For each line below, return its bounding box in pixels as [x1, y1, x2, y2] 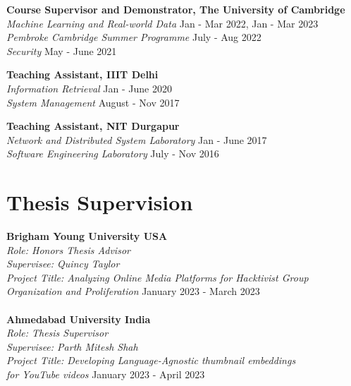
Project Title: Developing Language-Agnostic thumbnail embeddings [6, 353, 296, 368]
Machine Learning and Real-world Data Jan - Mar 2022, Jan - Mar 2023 [6, 16, 319, 30]
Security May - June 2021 [6, 43, 117, 58]
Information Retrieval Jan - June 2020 [6, 80, 172, 95]
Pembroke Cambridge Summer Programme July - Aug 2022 [6, 30, 261, 44]
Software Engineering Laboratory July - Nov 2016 [6, 146, 219, 161]
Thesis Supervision [6, 188, 193, 217]
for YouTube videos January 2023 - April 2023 [6, 367, 205, 381]
